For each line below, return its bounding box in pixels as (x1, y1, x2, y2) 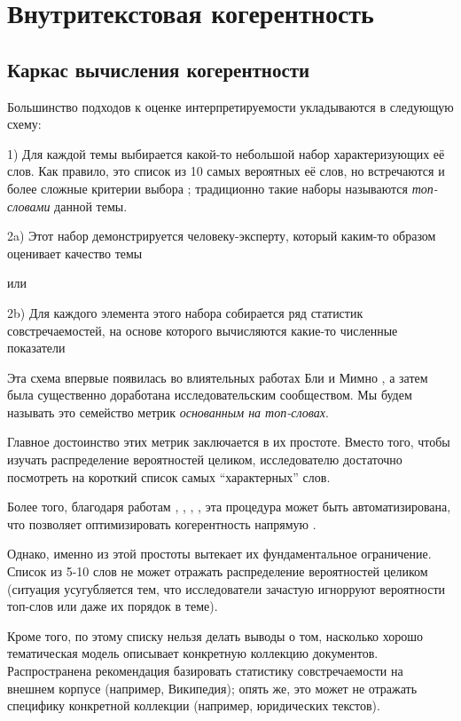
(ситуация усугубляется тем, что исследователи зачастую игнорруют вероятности (7, 579, 445, 598)
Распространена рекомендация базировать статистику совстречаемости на (7, 662, 403, 680)
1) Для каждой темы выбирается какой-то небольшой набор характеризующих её (7, 144, 445, 162)
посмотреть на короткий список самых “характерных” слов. (7, 467, 331, 486)
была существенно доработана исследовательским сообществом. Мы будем (7, 385, 412, 404)
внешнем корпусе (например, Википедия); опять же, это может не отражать (7, 678, 418, 697)
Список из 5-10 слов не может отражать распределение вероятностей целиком (7, 562, 428, 581)
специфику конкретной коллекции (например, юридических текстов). (7, 696, 380, 715)
